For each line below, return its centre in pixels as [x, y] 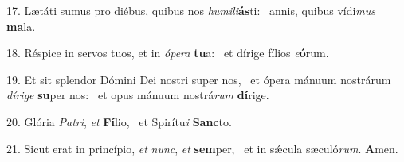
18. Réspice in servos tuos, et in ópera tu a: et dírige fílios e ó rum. [168, 53]
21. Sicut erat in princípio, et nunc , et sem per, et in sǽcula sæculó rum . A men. [202, 148]
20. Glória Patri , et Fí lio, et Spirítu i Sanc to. [119, 121]
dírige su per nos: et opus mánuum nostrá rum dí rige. [138, 95]
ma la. [21, 26]
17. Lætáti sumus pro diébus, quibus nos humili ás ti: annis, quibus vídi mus [191, 10]
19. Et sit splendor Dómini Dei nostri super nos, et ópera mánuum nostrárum [199, 79]
